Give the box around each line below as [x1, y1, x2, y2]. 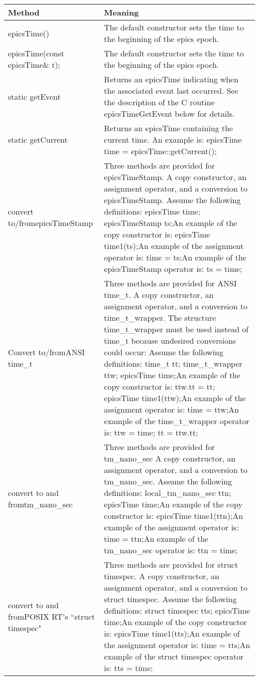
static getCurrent [8, 134, 68, 145]
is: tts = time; [104, 662, 153, 674]
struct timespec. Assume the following [104, 593, 237, 605]
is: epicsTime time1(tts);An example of [104, 628, 240, 639]
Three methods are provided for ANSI [104, 277, 237, 289]
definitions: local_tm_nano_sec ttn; [104, 487, 232, 498]
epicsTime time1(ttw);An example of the [104, 392, 246, 404]
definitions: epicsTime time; [104, 206, 200, 217]
